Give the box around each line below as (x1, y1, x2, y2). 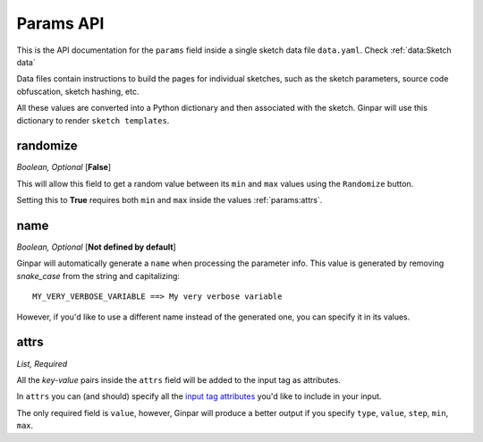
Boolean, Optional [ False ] (16, 162, 112, 173)
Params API (16, 13, 105, 33)
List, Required (16, 358, 68, 369)
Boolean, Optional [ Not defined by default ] (16, 242, 176, 252)
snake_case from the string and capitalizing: (16, 270, 181, 281)
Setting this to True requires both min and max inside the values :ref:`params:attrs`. (16, 195, 323, 206)
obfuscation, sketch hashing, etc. (16, 86, 140, 97)
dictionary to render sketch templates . (16, 115, 170, 125)
